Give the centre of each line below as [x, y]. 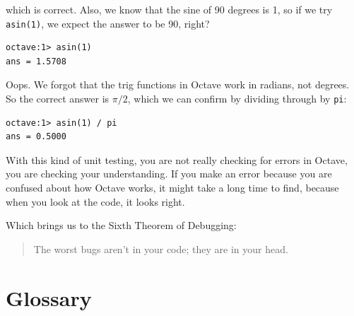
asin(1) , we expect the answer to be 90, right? [108, 23]
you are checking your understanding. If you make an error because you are [169, 174]
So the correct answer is [58, 99]
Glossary [49, 297]
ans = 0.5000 [36, 137]
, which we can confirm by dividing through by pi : [237, 99]
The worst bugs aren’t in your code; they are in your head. [161, 248]
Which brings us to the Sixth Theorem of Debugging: [121, 225]
